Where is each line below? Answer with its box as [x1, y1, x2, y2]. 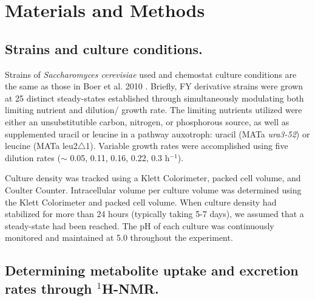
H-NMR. [102, 279, 159, 297]
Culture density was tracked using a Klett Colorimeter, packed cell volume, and [5, 171, 301, 184]
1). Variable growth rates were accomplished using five [86, 139, 288, 152]
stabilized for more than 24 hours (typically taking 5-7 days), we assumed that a [5, 207, 304, 220]
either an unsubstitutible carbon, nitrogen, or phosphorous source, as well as [5, 115, 290, 128]
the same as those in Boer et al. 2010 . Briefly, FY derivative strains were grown [5, 80, 303, 92]
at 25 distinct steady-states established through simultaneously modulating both [5, 91, 304, 104]
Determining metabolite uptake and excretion [5, 261, 299, 280]
